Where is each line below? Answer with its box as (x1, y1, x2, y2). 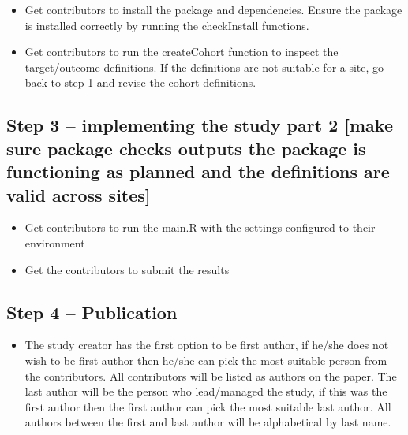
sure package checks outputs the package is (6, 136, 366, 160)
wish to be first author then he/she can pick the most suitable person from (24, 351, 387, 368)
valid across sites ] (6, 182, 151, 206)
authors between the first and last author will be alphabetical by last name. (24, 414, 391, 430)
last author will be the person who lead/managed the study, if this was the (24, 383, 387, 400)
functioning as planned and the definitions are (6, 159, 390, 184)
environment (24, 234, 85, 251)
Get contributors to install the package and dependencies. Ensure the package (24, 2, 402, 17)
